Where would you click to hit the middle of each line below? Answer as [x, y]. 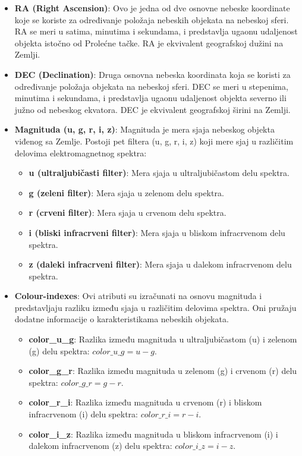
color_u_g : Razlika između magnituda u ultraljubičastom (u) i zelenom [163, 339]
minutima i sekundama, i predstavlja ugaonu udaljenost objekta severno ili [150, 98]
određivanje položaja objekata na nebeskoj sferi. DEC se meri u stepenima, [151, 86]
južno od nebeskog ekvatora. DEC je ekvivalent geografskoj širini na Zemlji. [152, 109]
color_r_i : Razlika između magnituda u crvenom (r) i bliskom [145, 402]
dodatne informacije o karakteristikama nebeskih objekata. [122, 319]
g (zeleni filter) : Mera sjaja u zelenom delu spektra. [126, 192]
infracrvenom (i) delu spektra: [83, 414]
